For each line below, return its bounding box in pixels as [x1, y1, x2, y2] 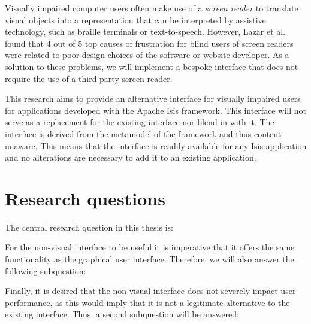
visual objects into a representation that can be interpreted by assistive [5, 13, 266, 26]
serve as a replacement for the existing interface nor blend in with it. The [5, 116, 274, 128]
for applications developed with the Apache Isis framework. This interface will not [5, 104, 306, 116]
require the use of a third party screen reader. [5, 72, 173, 84]
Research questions [5, 186, 165, 210]
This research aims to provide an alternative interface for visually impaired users [5, 92, 301, 105]
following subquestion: [5, 264, 86, 277]
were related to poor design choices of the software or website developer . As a [5, 49, 289, 61]
